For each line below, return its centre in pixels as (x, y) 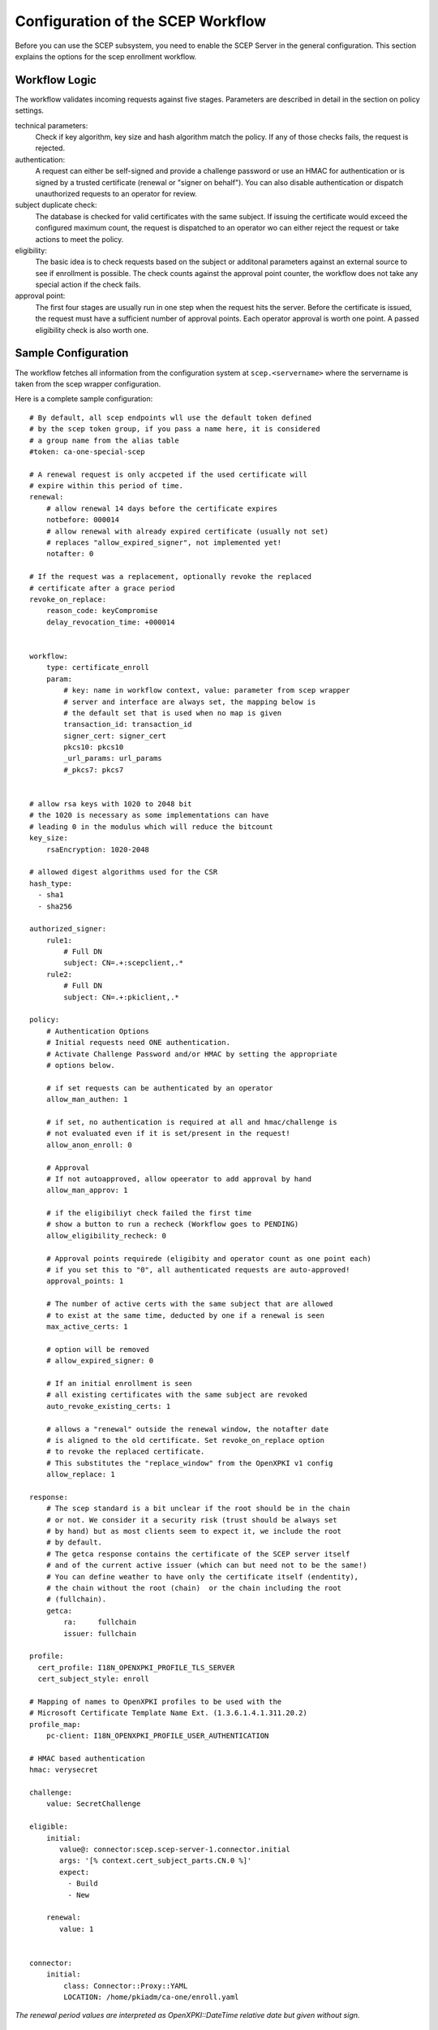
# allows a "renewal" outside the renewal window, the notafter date (187, 1429)
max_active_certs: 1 (87, 1326)
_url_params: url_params (113, 758)
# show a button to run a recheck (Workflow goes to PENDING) (172, 1224)
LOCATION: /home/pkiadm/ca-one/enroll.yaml (151, 1997)
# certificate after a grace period (102, 588)
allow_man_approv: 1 (87, 1190)
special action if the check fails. (88, 285)
